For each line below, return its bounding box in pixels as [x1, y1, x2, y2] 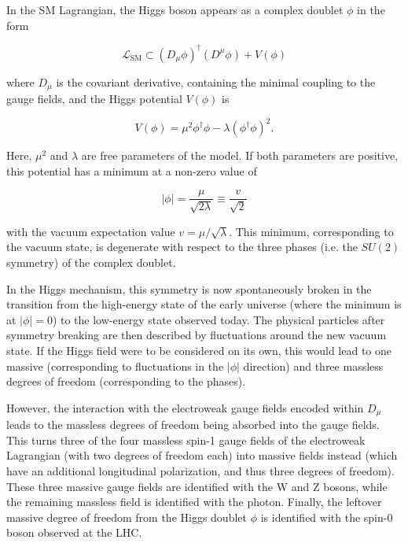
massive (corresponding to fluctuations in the [6, 357, 224, 374]
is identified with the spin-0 [260, 508, 393, 525]
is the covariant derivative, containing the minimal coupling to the [56, 73, 376, 90]
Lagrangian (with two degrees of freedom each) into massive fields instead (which [6, 447, 398, 464]
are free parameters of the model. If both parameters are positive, [81, 147, 399, 164]
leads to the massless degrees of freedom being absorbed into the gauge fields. [6, 416, 380, 433]
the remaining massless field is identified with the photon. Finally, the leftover [6, 493, 382, 510]
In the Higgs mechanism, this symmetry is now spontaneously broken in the [6, 280, 372, 297]
